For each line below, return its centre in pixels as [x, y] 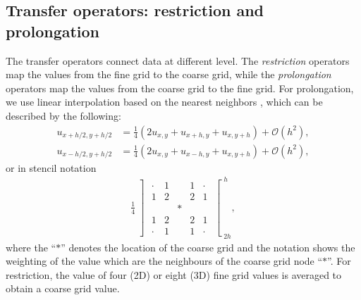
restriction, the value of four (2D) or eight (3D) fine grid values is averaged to [174, 274]
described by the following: [63, 115]
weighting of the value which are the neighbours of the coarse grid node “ [164, 261]
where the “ [31, 247]
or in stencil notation [51, 167]
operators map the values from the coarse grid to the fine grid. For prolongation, [180, 88]
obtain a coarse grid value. [63, 288]
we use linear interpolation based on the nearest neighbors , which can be [164, 102]
